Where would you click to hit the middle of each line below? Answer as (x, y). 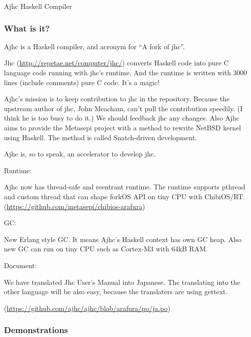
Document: (20, 265)
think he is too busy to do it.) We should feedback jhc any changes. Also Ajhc (122, 118)
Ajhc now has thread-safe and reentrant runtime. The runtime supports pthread (125, 187)
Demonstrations (36, 330)
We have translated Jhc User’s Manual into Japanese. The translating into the (122, 282)
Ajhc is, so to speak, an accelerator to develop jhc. (80, 154)
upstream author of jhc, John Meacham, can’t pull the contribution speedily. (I (123, 108)
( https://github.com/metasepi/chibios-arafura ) (75, 206)
